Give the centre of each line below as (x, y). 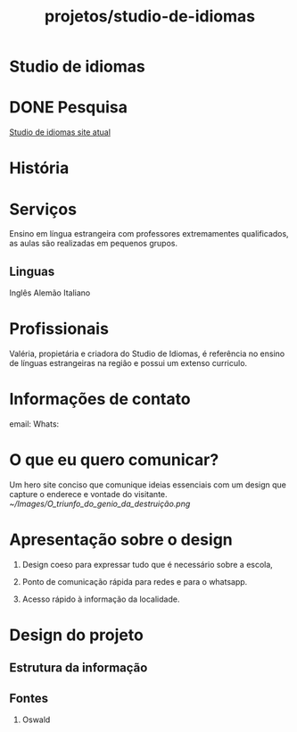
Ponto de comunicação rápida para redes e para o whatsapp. (135, 581)
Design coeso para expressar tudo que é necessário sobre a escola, (148, 564)
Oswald (36, 720)
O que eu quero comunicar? (114, 460)
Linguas (32, 271)
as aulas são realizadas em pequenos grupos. (94, 244)
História (39, 168)
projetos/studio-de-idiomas (150, 17)
